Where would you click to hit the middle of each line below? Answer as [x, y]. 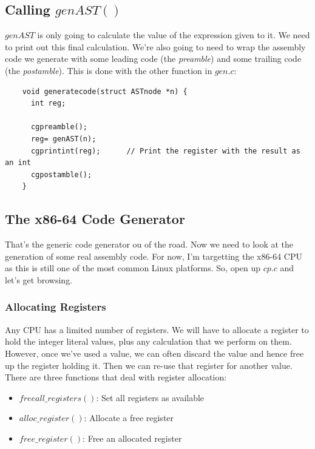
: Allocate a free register [129, 418]
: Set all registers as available [150, 397]
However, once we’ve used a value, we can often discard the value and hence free [154, 353]
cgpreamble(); [59, 127]
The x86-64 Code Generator [95, 219]
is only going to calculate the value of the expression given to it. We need [174, 35]
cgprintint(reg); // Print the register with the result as [165, 151]
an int [18, 163]
